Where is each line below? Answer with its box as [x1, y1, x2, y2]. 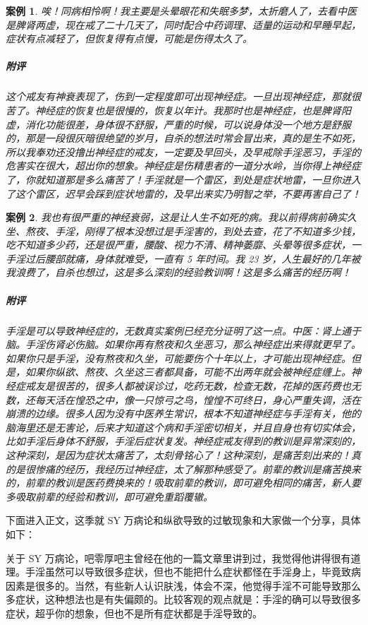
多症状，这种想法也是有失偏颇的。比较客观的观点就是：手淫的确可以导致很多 [6, 592, 361, 607]
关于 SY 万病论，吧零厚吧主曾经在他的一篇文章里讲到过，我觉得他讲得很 [6, 550, 341, 565]
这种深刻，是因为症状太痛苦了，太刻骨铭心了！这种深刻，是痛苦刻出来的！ [6, 447, 351, 462]
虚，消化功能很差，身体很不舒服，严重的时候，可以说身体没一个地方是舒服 [6, 117, 351, 131]
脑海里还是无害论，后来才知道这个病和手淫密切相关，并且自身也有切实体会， [6, 419, 361, 434]
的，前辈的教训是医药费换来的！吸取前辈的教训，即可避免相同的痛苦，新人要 [6, 475, 361, 490]
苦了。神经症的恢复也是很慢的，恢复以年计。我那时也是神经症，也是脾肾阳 [6, 102, 351, 117]
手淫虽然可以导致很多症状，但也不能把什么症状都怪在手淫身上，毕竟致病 [25, 564, 361, 579]
